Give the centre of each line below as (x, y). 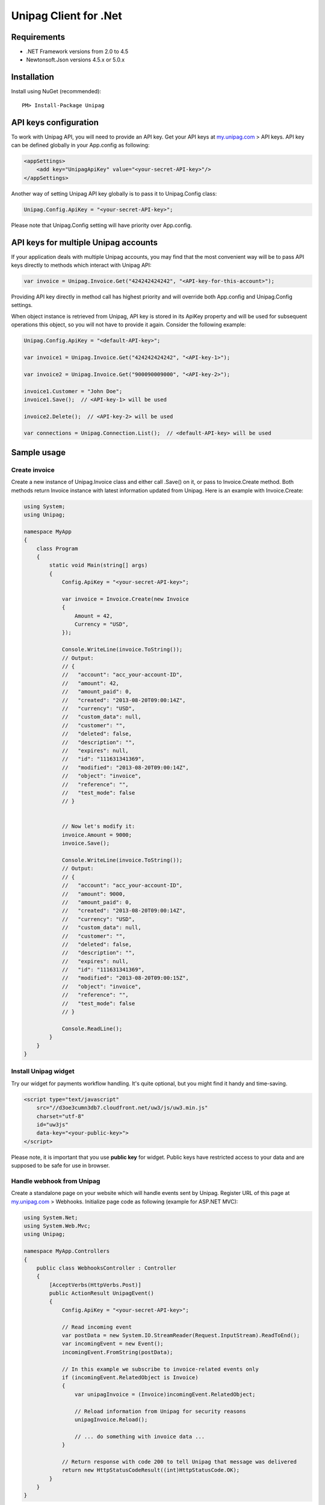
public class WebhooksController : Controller (107, 1268)
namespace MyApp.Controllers (67, 1251)
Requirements (38, 37)
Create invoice (33, 470)
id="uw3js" (52, 1125)
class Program (57, 548)
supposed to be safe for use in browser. (60, 1165)
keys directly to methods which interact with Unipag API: (81, 265)
